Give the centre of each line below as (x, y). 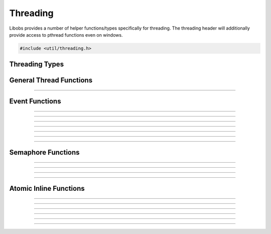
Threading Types (37, 65)
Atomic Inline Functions (47, 189)
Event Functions (35, 101)
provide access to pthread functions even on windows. (66, 35)
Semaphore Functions (44, 152)
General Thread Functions (51, 80)
